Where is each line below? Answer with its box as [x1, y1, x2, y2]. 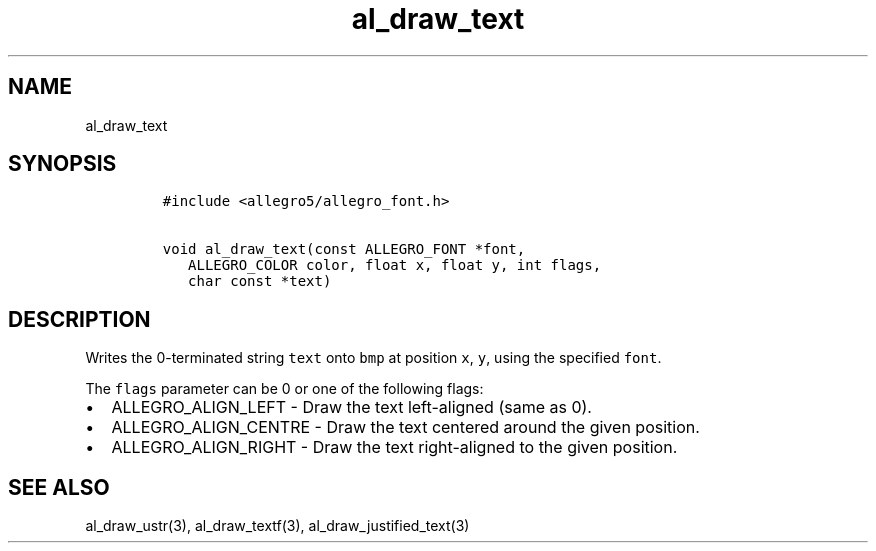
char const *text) [188, 273, 332, 290]
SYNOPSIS [8, 151, 117, 177]
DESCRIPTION [8, 306, 151, 332]
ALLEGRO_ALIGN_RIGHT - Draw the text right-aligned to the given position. [111, 437, 678, 458]
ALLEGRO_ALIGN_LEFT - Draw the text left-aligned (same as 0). [111, 397, 592, 418]
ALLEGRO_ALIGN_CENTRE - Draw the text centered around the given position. [111, 417, 700, 438]
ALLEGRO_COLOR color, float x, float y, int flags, [188, 257, 602, 274]
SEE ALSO [8, 474, 110, 500]
